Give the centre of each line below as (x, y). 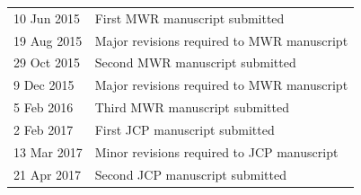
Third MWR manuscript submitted (192, 107)
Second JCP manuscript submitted (190, 174)
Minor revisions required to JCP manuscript (216, 151)
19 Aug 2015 (48, 40)
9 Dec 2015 (44, 85)
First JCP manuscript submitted (185, 129)
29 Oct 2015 (47, 62)
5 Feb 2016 (44, 107)
